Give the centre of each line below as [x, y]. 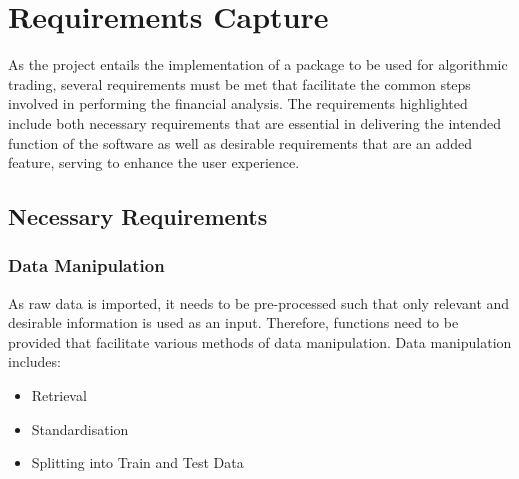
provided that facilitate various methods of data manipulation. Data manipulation [260, 341]
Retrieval [59, 395]
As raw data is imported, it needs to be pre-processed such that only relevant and [259, 302]
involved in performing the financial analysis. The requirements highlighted [238, 103]
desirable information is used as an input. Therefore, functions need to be [233, 322]
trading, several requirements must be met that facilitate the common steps [239, 83]
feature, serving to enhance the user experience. [154, 162]
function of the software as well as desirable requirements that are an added [240, 142]
